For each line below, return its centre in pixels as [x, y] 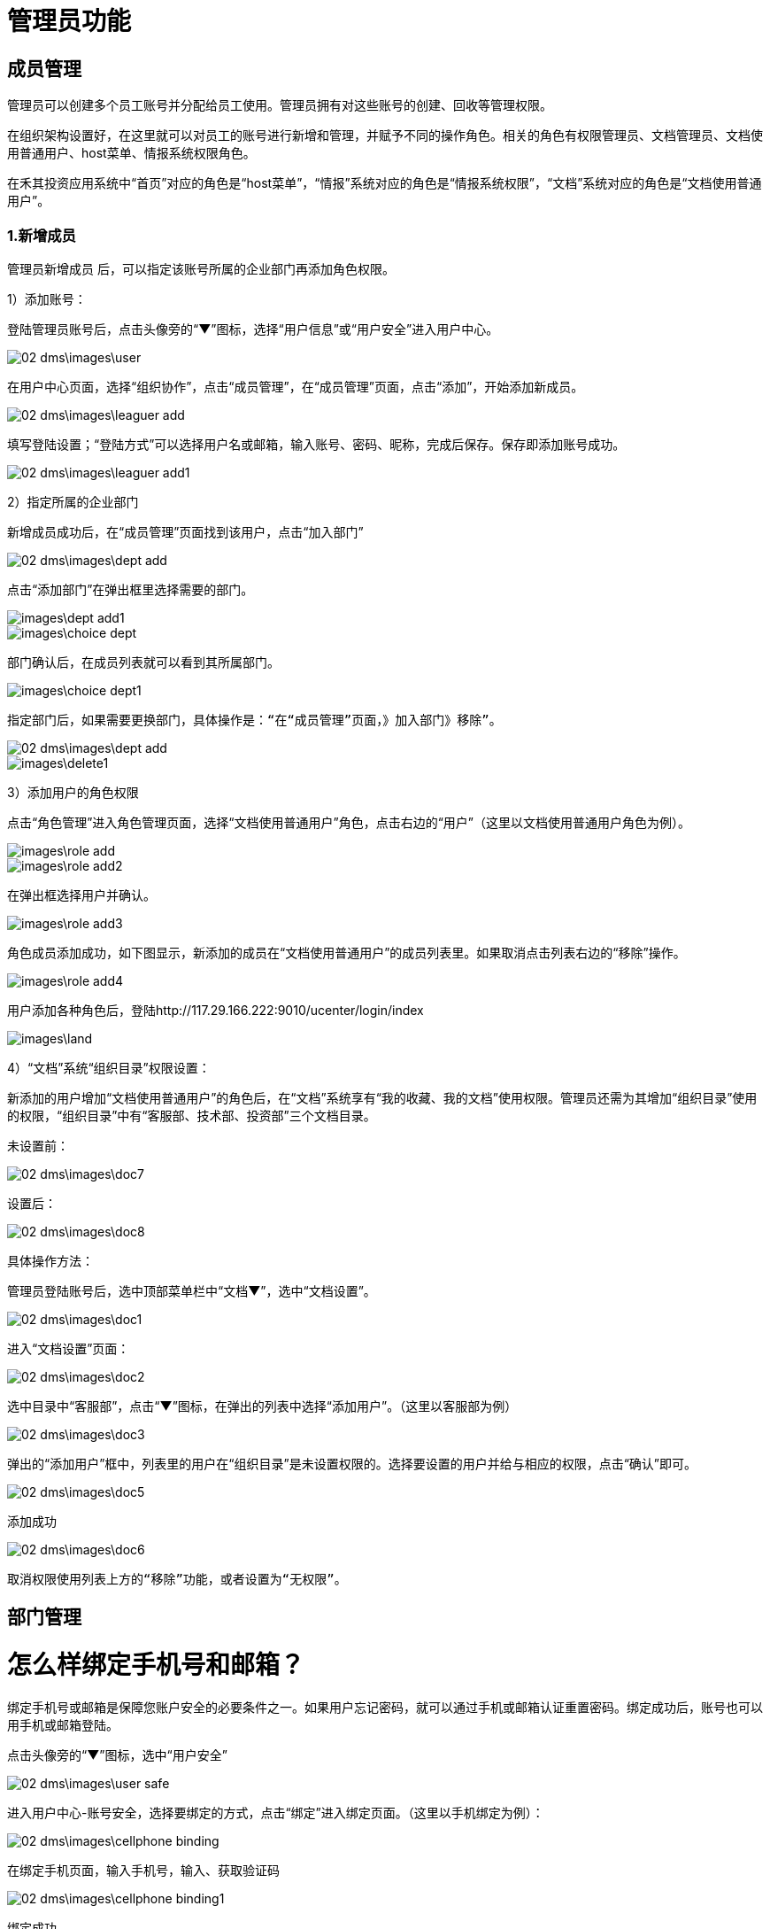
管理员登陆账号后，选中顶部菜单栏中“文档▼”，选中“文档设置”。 [192, 1290]
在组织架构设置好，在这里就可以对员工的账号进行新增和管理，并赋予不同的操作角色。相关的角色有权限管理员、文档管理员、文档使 [385, 136]
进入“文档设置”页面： [69, 1348]
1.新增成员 [42, 235]
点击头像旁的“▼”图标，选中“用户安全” [117, 1755]
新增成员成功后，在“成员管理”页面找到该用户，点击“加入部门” [185, 531]
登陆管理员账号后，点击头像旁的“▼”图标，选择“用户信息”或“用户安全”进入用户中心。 [253, 329]
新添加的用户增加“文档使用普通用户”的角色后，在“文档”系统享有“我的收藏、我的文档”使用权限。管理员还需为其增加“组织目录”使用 [382, 1097]
